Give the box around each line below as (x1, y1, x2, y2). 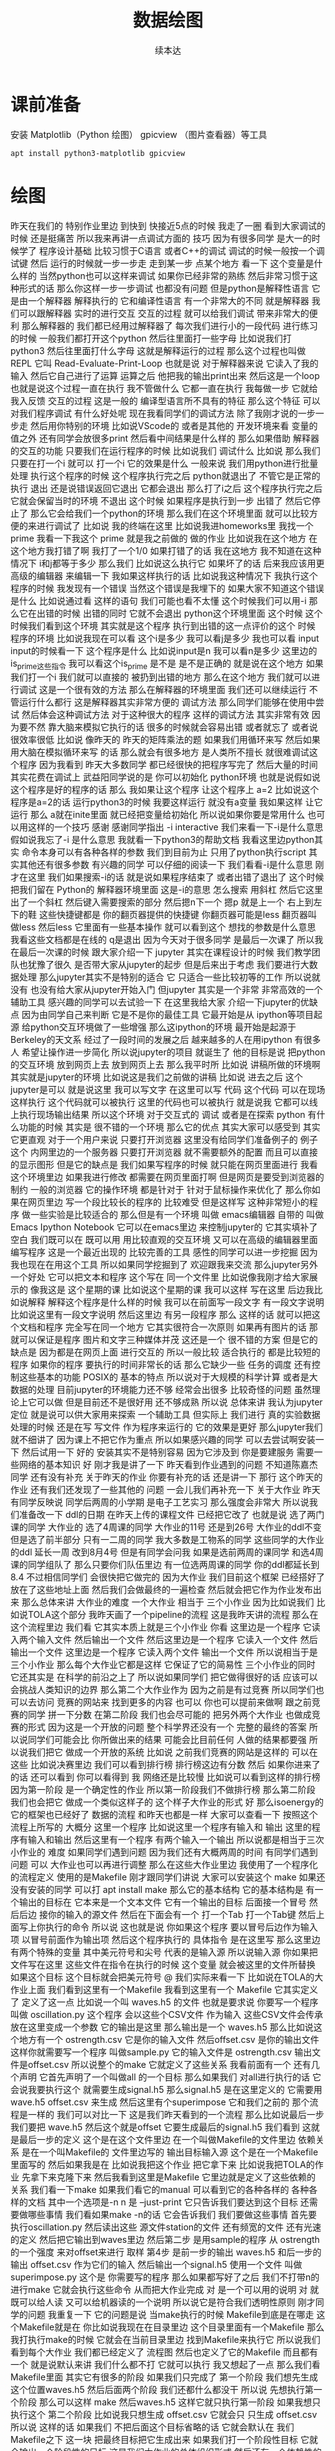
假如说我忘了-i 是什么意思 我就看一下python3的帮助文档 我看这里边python (10, 834, 315, 846)
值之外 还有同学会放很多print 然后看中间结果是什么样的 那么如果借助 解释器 (10, 432, 320, 444)
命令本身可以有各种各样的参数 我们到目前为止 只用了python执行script (21, 846, 307, 858)
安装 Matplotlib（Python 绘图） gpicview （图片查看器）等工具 (10, 128, 268, 140)
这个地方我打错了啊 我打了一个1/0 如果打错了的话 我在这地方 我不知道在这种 (10, 544, 322, 556)
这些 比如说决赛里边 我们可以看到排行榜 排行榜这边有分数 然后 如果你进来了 (10, 1759, 321, 1771)
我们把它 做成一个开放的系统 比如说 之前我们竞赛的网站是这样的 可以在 (27, 1746, 318, 1758)
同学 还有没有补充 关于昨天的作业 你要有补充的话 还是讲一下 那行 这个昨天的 (10, 1471, 323, 1483)
